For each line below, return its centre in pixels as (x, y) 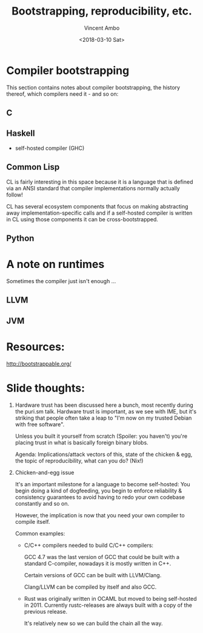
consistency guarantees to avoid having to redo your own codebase (100, 497)
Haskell (21, 134)
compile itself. (32, 521)
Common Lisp (33, 167)
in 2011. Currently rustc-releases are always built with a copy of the (108, 605)
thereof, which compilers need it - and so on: (62, 94)
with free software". (40, 424)
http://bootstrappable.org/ (39, 363)
